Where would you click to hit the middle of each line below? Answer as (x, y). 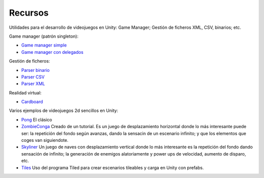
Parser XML (33, 84)
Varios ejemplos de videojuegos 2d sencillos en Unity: (64, 111)
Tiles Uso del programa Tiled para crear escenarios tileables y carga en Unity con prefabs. (112, 167)
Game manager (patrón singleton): (44, 36)
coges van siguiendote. (45, 140)
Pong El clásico (37, 119)
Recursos (29, 13)
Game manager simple (44, 45)
